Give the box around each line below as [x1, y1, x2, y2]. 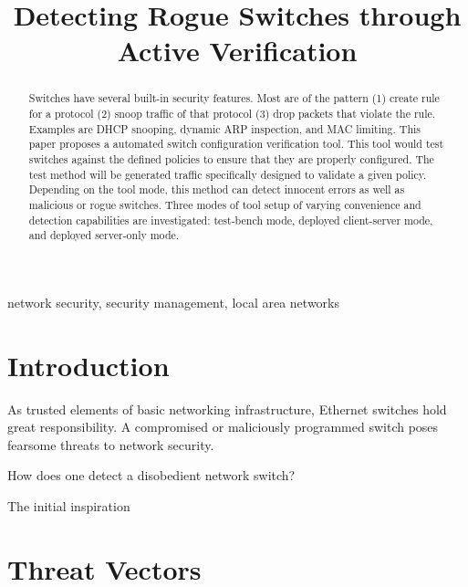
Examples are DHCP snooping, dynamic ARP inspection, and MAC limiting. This [28, 121, 421, 136]
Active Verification [117, 32, 358, 69]
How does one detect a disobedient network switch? [7, 466, 296, 485]
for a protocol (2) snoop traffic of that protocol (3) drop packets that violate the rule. [28, 106, 436, 121]
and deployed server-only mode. [28, 227, 180, 243]
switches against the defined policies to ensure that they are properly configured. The [28, 151, 434, 166]
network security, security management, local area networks [7, 292, 339, 311]
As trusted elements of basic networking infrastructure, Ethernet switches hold [7, 399, 447, 418]
